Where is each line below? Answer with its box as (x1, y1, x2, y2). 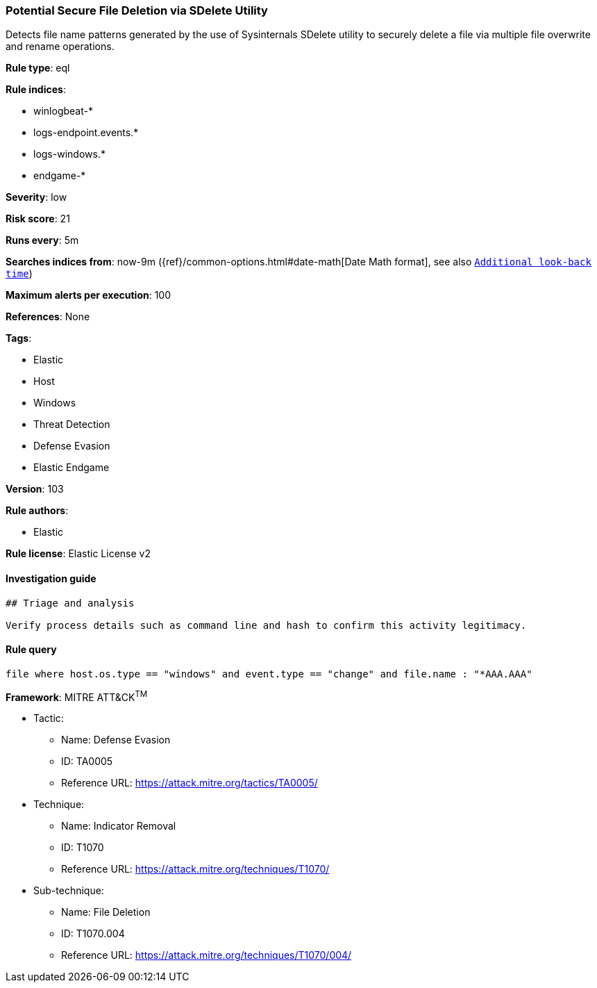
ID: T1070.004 (61, 928, 125, 940)
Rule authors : (6, 504, 69, 517)
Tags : (6, 332, 32, 345)
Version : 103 (6, 483, 64, 495)
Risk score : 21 (6, 213, 70, 225)
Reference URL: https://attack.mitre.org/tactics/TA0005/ (61, 777, 318, 789)
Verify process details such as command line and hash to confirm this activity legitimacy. (6, 619, 527, 631)
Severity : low (6, 191, 67, 204)
